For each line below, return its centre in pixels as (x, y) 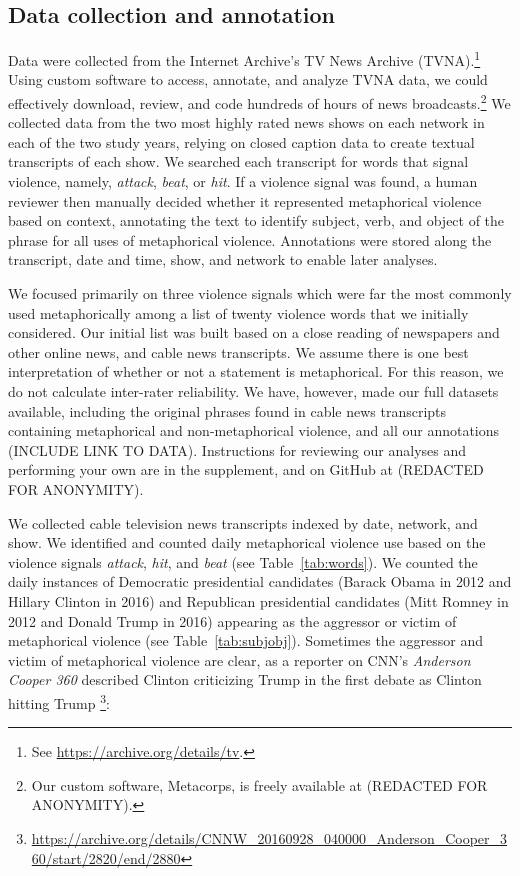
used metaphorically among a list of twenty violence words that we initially (238, 312)
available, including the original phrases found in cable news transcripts (227, 410)
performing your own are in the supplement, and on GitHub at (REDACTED (246, 469)
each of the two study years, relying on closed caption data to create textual (241, 141)
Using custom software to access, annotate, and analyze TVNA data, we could (248, 79)
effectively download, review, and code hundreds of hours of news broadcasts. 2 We (259, 101)
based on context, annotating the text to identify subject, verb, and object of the (256, 220)
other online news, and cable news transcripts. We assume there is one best (238, 351)
